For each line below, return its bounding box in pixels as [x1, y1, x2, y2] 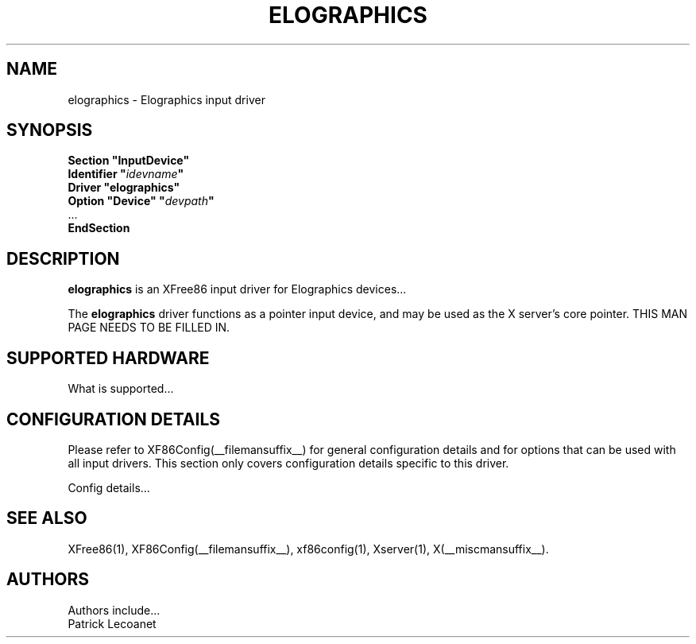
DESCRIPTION [6, 248, 120, 269]
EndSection [68, 221, 130, 235]
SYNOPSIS [6, 120, 93, 141]
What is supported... [68, 382, 174, 396]
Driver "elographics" [68, 180, 180, 195]
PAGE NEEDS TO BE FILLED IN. [68, 320, 230, 335]
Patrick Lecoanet [68, 616, 157, 630]
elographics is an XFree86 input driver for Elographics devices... [68, 282, 407, 297]
